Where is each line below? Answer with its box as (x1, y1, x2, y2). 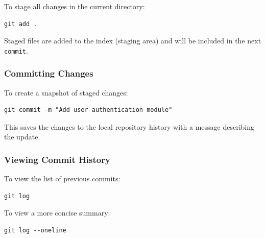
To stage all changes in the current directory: (4, 1, 145, 11)
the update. (4, 131, 40, 142)
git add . (4, 20, 37, 28)
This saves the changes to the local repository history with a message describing (4, 121, 255, 132)
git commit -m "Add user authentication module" (4, 106, 173, 114)
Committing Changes (4, 67, 93, 80)
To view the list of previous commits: (4, 173, 121, 184)
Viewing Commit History (4, 153, 110, 165)
